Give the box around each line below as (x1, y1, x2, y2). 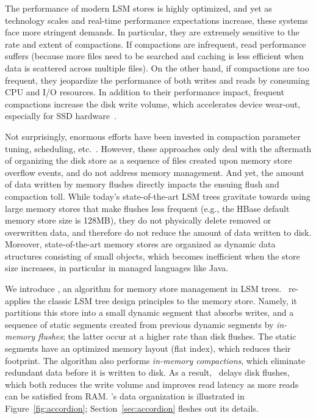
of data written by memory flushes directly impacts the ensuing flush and (5, 178, 279, 191)
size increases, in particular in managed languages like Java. (5, 261, 229, 274)
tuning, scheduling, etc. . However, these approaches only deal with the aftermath (5, 142, 312, 155)
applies (5, 294, 31, 307)
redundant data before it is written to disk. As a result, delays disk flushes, (5, 366, 290, 379)
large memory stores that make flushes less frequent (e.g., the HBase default (5, 202, 290, 214)
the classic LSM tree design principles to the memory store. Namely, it (33, 294, 297, 307)
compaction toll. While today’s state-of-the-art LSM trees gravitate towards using (5, 189, 311, 202)
